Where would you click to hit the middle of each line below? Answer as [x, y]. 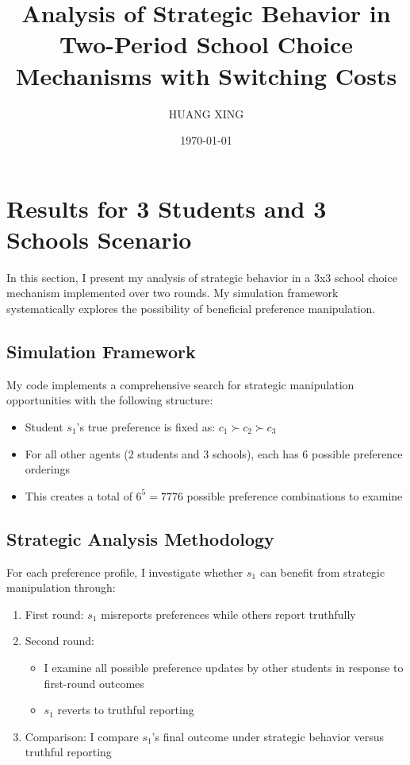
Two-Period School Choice [206, 44]
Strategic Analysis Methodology [140, 538]
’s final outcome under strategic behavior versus [268, 736]
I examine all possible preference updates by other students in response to [224, 667]
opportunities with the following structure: [110, 400]
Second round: [59, 641]
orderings [47, 469]
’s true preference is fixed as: [146, 426]
